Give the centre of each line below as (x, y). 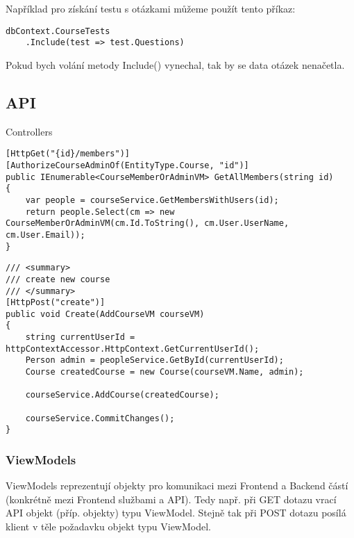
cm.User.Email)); (45, 235)
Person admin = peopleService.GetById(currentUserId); (154, 360)
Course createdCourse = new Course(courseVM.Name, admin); (165, 372)
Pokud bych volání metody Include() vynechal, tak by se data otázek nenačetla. (175, 64)
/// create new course (58, 279)
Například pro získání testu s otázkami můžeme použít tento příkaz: (151, 8)
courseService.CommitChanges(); (100, 418)
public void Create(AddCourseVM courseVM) (105, 314)
